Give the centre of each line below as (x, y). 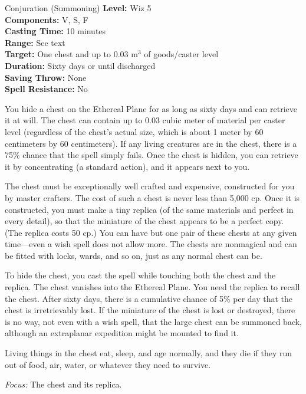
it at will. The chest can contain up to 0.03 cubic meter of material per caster (145, 120)
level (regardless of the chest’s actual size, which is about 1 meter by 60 (134, 131)
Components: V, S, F (47, 19)
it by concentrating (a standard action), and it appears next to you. (127, 166)
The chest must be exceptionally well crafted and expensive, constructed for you (150, 186)
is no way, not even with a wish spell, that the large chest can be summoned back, (153, 321)
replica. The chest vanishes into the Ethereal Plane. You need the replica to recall (152, 287)
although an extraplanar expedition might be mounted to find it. (122, 333)
